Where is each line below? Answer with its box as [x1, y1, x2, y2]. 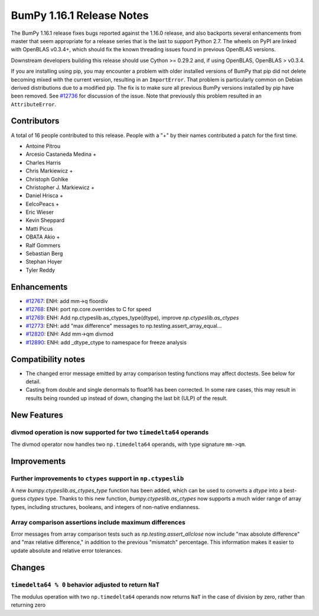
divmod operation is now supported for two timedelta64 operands [11, 428, 209, 436]
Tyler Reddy [25, 266, 56, 273]
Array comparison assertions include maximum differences [11, 518, 185, 526]
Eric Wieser [25, 208, 54, 216]
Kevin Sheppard [25, 217, 65, 224]
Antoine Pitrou [25, 142, 61, 149]
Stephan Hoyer [25, 258, 63, 265]
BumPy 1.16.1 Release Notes [11, 9, 149, 22]
